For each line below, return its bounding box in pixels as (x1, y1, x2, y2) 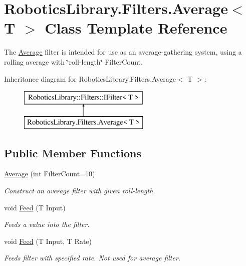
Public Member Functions (4, 145, 141, 160)
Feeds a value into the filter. (4, 219, 90, 229)
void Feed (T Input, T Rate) (4, 235, 92, 246)
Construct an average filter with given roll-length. (4, 185, 155, 196)
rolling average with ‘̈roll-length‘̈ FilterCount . (4, 56, 143, 67)
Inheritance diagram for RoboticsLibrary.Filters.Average (4, 73, 176, 84)
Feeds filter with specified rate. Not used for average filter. (4, 252, 181, 263)
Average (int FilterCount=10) (4, 168, 95, 179)
